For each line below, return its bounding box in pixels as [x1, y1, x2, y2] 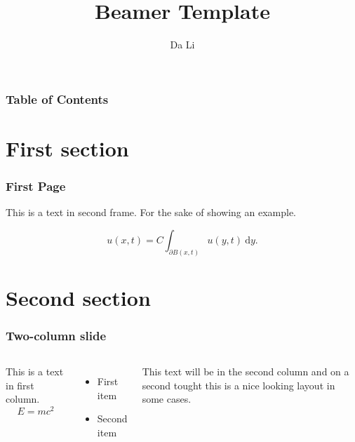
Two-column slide [6, 326, 107, 344]
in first [6, 377, 34, 392]
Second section [6, 283, 151, 312]
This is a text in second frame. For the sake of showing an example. [6, 205, 297, 220]
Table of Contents [6, 90, 109, 107]
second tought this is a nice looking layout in [142, 377, 335, 392]
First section [6, 133, 129, 162]
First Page [6, 177, 66, 194]
